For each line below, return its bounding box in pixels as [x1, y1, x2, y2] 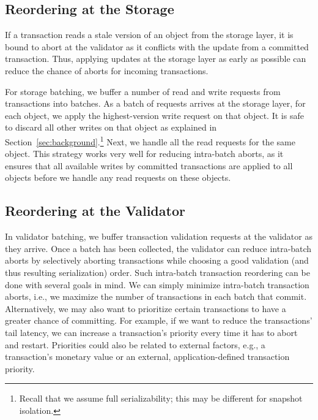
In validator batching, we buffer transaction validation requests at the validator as [5, 230, 312, 243]
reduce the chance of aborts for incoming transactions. [5, 64, 209, 77]
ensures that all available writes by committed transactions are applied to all [5, 159, 293, 172]
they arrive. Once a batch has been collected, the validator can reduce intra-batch [5, 242, 312, 254]
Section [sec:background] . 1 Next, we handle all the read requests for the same [5, 133, 295, 148]
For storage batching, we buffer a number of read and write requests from [5, 85, 281, 97]
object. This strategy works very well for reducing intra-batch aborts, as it [5, 147, 284, 160]
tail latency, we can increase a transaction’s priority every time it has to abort [5, 326, 298, 338]
